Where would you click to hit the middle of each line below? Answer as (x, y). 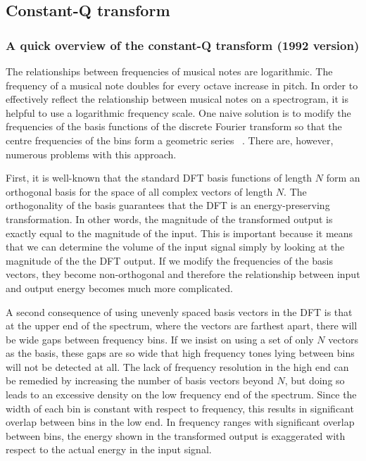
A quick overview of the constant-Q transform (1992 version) (183, 45)
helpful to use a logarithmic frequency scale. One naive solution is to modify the (178, 112)
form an (343, 178)
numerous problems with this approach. (91, 154)
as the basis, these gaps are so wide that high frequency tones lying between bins (180, 353)
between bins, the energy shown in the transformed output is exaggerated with (176, 435)
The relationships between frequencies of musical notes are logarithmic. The (169, 71)
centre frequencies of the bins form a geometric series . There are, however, (170, 140)
